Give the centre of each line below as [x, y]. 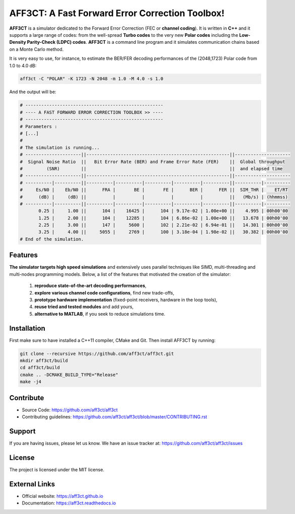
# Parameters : [39, 126]
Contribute [27, 398]
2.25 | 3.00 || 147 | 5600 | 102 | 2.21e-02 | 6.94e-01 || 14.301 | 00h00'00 [163, 225]
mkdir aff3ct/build [44, 361]
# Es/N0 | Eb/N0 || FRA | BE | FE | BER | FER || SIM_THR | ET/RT [154, 190]
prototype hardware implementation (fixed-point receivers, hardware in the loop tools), [126, 300]
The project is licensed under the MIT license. [57, 469]
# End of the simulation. [52, 239]
